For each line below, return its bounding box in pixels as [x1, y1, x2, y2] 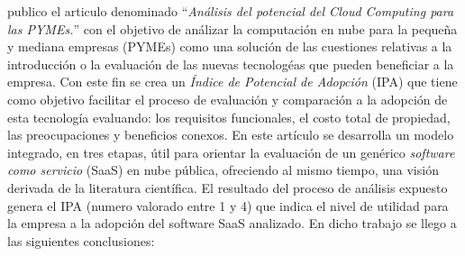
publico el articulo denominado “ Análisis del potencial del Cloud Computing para [7, 2, 454, 20]
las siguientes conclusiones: [7, 231, 155, 250]
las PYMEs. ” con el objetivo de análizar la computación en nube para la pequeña [7, 19, 458, 38]
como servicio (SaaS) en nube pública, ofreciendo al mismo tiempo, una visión [7, 160, 439, 179]
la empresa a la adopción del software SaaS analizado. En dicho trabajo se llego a [7, 214, 457, 233]
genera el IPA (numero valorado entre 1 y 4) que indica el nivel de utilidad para [7, 196, 449, 215]
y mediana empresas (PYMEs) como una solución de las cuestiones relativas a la [7, 37, 452, 56]
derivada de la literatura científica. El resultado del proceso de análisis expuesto [7, 178, 448, 197]
